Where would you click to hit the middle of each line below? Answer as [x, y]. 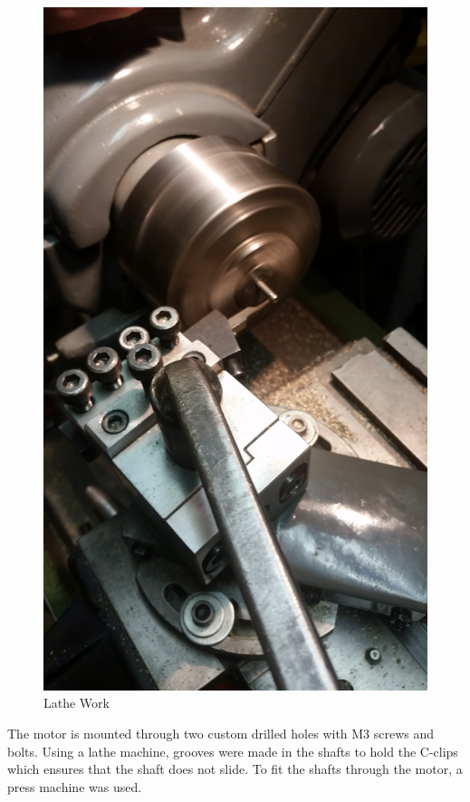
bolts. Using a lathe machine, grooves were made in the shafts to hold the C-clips [233, 751]
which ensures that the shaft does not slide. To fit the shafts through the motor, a [235, 769]
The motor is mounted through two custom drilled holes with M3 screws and [221, 733]
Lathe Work [77, 703]
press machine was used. [75, 786]
